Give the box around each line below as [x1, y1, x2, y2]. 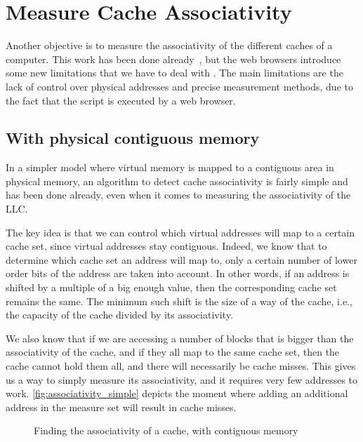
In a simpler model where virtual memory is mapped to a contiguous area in [6, 160, 334, 175]
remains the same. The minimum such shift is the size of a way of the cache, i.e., [6, 293, 352, 308]
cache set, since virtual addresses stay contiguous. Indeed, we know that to [6, 239, 327, 253]
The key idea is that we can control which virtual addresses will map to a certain [6, 225, 355, 239]
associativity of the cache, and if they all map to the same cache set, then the [6, 344, 340, 359]
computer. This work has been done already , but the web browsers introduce [6, 51, 341, 66]
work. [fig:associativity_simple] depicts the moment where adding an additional [6, 386, 348, 401]
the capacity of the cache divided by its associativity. [6, 307, 233, 322]
